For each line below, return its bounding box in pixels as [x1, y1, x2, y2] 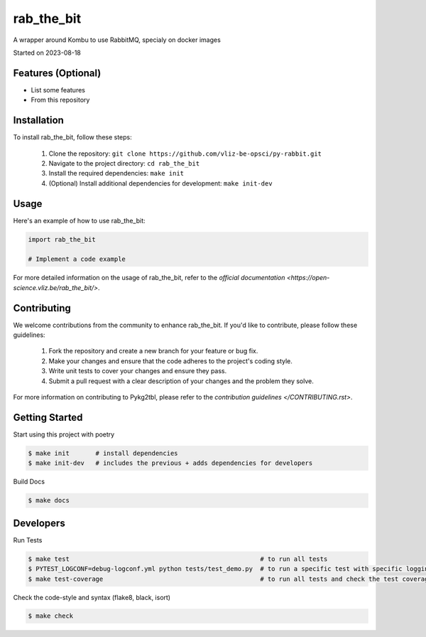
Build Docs [13, 477, 45, 486]
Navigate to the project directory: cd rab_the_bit [48, 159, 200, 167]
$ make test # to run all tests [28, 555, 328, 563]
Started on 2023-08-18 [13, 48, 81, 57]
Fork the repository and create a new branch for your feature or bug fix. [48, 347, 258, 355]
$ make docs [28, 496, 70, 505]
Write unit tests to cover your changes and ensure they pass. [48, 367, 227, 375]
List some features [31, 85, 85, 94]
